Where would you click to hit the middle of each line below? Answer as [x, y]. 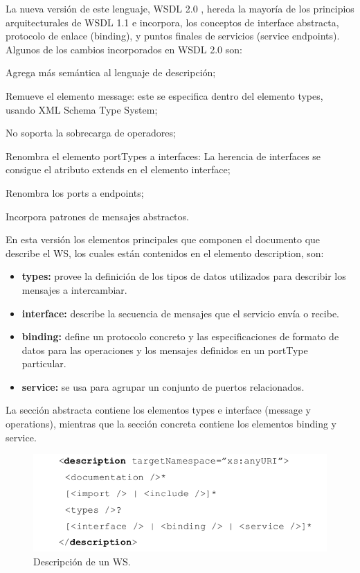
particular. [44, 363]
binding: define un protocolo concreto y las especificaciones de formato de [180, 336]
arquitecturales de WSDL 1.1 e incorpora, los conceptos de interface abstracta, [172, 22]
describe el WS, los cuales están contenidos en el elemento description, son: [165, 253]
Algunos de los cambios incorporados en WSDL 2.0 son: [124, 49]
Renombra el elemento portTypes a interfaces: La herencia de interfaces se [163, 156]
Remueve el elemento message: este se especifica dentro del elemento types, [164, 95]
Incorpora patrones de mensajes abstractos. [97, 216]
